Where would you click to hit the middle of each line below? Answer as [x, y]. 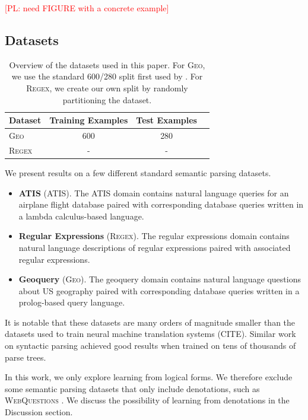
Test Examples [166, 120]
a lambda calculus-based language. [81, 216]
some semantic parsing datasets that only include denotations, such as [132, 388]
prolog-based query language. [72, 302]
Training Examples [89, 120]
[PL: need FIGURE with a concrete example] [87, 8]
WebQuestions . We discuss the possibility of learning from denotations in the [147, 400]
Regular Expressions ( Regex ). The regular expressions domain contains [154, 236]
